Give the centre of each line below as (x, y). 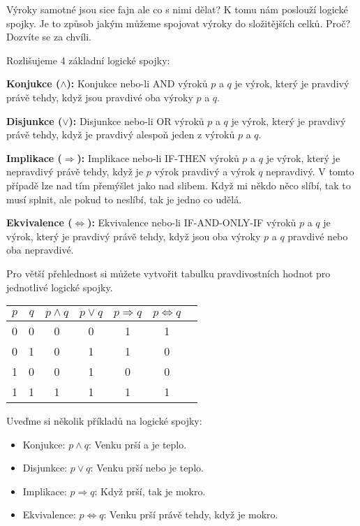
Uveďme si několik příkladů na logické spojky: (104, 421)
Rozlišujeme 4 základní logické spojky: (88, 60)
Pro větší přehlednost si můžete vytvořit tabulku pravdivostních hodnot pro (168, 273)
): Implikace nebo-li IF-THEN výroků (158, 158)
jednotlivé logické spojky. (60, 287)
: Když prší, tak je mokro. (150, 491)
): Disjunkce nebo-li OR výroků (136, 120)
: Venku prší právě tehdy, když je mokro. (191, 514)
